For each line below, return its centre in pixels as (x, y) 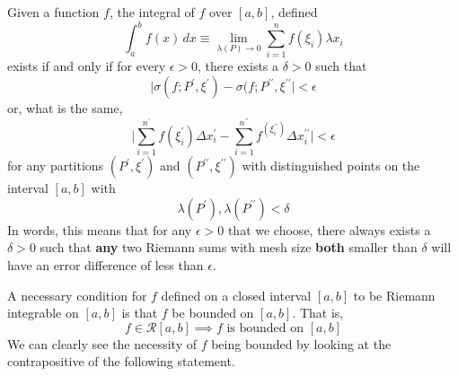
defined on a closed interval (236, 295)
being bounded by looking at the (301, 343)
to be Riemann (394, 295)
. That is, (318, 313)
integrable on (43, 313)
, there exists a (238, 66)
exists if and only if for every (87, 66)
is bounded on (265, 328)
